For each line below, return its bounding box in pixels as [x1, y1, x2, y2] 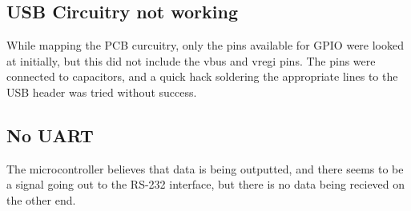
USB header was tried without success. [6, 83, 197, 100]
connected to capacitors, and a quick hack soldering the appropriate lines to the [6, 68, 398, 85]
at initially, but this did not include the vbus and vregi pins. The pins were [6, 52, 376, 69]
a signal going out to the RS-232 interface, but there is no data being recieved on [6, 176, 405, 193]
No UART [6, 122, 94, 147]
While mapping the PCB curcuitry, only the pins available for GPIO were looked [6, 37, 405, 54]
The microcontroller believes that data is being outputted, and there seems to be [6, 160, 404, 177]
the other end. [6, 191, 76, 208]
